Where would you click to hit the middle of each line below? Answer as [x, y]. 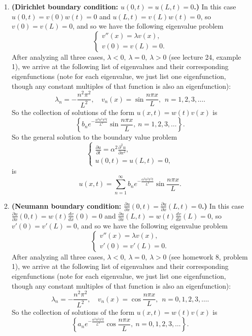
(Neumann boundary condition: [66, 205]
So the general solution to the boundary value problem [94, 137]
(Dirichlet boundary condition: [65, 6]
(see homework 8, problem [208, 256]
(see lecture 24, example [205, 56]
